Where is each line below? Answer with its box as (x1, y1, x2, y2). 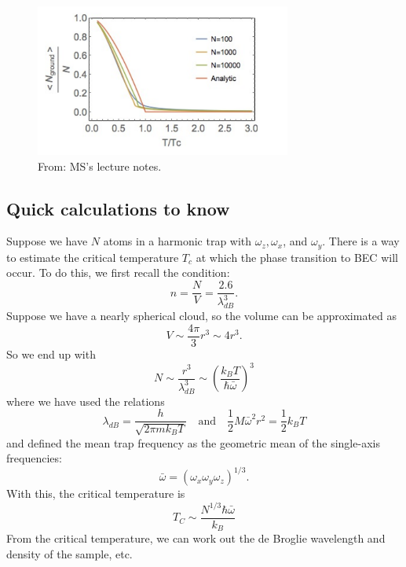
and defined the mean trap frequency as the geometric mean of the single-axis (6, 434, 380, 451)
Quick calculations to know (6, 196, 230, 220)
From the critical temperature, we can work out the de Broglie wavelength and (6, 530, 386, 547)
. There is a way (322, 233, 400, 249)
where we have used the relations (6, 392, 165, 409)
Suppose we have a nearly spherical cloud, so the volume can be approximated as (6, 307, 397, 324)
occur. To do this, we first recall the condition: (6, 264, 230, 281)
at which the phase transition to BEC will (196, 249, 398, 265)
